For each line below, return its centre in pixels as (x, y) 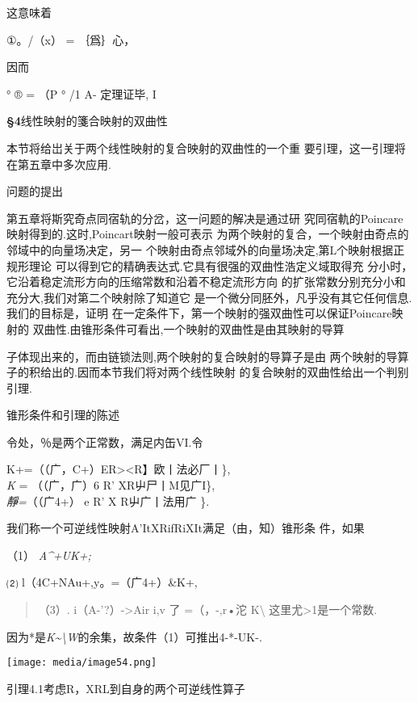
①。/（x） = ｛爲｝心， (71, 39)
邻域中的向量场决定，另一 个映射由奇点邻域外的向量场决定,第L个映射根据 (200, 249)
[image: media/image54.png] (82, 663)
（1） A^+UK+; (49, 555)
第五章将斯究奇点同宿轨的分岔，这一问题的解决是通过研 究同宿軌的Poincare (205, 218)
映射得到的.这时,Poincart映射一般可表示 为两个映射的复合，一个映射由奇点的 (208, 234)
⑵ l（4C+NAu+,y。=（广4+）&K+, (102, 582)
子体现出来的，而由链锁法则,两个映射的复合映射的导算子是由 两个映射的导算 (208, 356)
